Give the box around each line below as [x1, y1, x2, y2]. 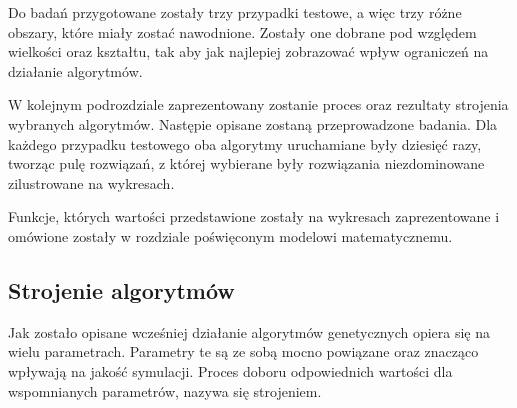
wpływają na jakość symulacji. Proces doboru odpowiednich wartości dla [8, 360, 453, 381]
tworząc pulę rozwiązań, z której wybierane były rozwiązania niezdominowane [8, 153, 485, 174]
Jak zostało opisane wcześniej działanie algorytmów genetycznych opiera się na [8, 321, 491, 342]
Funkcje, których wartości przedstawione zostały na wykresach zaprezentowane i [8, 206, 500, 227]
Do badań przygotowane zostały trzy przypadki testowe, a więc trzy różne [8, 2, 462, 22]
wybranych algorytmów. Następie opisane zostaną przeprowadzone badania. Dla [8, 113, 498, 134]
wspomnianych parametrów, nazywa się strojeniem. [8, 380, 322, 401]
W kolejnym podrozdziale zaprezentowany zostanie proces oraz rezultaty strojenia [8, 94, 509, 115]
